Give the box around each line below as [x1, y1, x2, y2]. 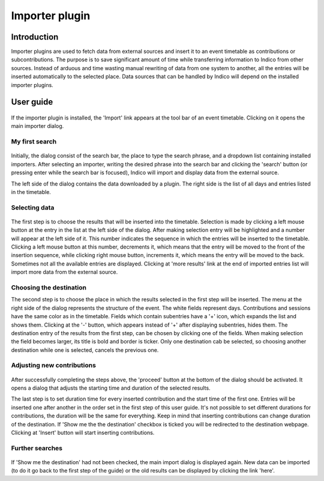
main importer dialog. [11, 123, 64, 130]
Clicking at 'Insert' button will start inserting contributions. [11, 429, 155, 437]
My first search [11, 138, 57, 146]
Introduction [11, 32, 59, 42]
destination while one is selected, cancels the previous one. [11, 346, 159, 354]
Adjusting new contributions [11, 361, 96, 369]
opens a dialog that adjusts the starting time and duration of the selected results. [11, 384, 211, 392]
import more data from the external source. [11, 268, 118, 276]
